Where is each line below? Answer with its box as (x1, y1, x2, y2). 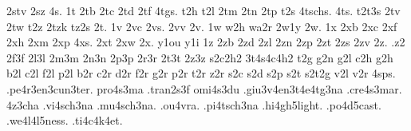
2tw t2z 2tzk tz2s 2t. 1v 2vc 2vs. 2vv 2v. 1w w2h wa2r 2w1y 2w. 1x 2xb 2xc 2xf (6, 18, 397, 34)
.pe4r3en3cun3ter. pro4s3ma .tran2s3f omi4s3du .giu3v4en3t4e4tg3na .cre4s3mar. (6, 80, 402, 97)
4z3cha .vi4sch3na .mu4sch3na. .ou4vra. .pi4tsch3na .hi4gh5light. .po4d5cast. (6, 96, 381, 113)
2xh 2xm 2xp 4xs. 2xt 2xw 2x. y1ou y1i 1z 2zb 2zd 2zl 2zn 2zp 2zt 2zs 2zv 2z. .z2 (6, 34, 405, 50)
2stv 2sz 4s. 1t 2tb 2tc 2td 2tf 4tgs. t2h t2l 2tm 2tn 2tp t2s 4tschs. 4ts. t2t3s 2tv (6, 2, 401, 18)
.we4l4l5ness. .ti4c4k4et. (6, 112, 123, 129)
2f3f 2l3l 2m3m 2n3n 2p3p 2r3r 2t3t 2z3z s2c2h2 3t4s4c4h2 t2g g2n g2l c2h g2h (6, 49, 393, 65)
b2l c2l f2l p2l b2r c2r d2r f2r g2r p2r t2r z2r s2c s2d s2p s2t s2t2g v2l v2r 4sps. (6, 65, 396, 81)
